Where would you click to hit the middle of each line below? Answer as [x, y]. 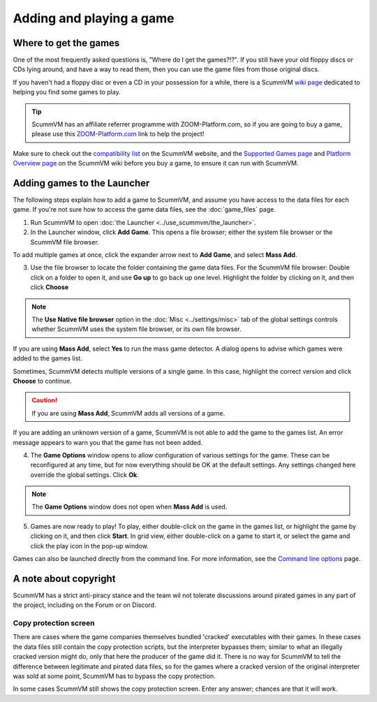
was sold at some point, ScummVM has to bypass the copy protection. [114, 676]
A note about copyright [64, 579]
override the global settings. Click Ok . [84, 474]
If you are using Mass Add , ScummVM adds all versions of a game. [128, 413]
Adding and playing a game [94, 18]
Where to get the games [66, 43]
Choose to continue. [43, 381]
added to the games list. [48, 358]
